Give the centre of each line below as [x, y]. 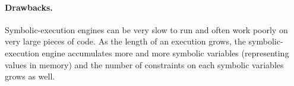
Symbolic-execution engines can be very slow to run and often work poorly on [146, 29]
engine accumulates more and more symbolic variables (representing [165, 52]
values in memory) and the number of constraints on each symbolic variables [144, 64]
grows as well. [30, 76]
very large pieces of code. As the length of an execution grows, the [125, 41]
